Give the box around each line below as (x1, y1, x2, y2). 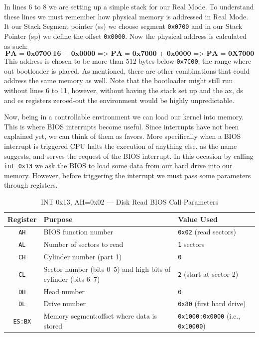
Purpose (43, 214, 73, 224)
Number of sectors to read (43, 239, 124, 249)
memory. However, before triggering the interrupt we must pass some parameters (4, 170, 251, 180)
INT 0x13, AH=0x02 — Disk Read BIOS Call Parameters (40, 196, 219, 207)
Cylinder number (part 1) (43, 251, 122, 262)
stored (43, 321, 63, 331)
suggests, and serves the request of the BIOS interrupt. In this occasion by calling (4, 150, 254, 161)
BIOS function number (43, 226, 114, 237)
